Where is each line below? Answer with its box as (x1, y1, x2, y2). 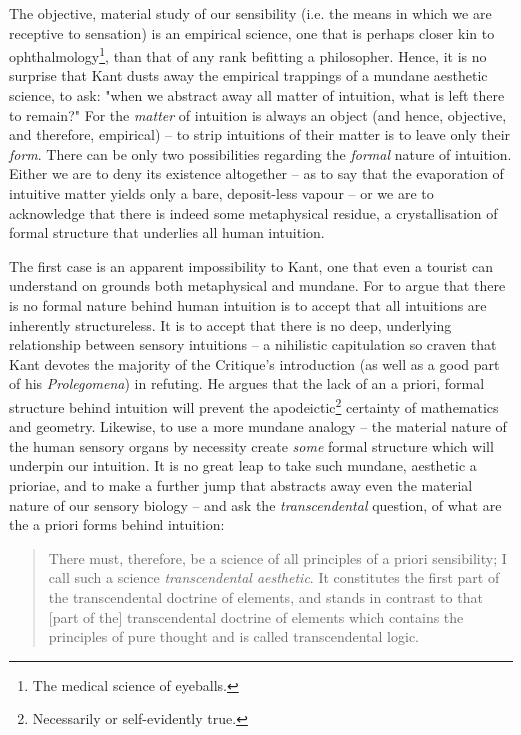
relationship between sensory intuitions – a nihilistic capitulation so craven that (9, 334, 497, 355)
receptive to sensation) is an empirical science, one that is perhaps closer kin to (9, 22, 495, 43)
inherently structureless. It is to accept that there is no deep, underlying (9, 314, 452, 335)
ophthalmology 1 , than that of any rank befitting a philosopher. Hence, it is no (9, 43, 487, 66)
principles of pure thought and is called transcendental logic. (48, 626, 420, 647)
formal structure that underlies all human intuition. (9, 222, 325, 243)
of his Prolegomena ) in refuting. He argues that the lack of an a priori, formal (9, 373, 485, 394)
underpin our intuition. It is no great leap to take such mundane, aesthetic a (9, 455, 477, 476)
